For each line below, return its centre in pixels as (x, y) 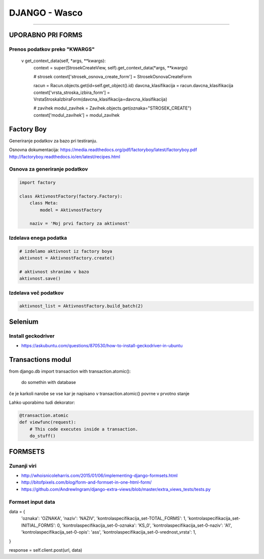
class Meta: (44, 203)
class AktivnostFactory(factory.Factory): (71, 196)
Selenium (24, 322)
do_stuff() (43, 436)
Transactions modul (40, 359)
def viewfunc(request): (48, 422)
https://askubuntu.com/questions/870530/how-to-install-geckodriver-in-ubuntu (102, 346)
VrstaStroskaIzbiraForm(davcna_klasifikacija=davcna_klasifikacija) (100, 99)
